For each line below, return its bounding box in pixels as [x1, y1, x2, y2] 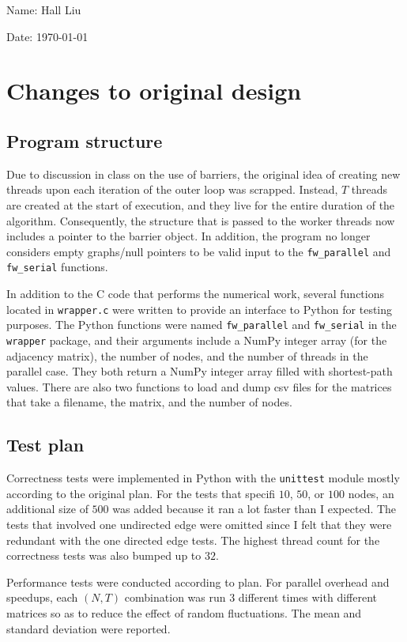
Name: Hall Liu [6, 2, 81, 17]
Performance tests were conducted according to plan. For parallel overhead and [6, 573, 390, 590]
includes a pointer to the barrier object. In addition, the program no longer [6, 228, 371, 244]
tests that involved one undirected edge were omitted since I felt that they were [6, 516, 392, 533]
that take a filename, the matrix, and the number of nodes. [6, 394, 292, 410]
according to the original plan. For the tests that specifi [6, 485, 276, 501]
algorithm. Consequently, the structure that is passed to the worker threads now [6, 212, 395, 228]
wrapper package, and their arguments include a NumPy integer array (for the [6, 331, 387, 348]
